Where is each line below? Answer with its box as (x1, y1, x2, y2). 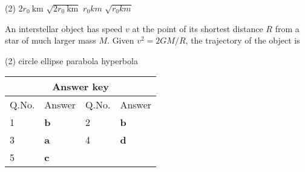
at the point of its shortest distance (132, 22, 263, 35)
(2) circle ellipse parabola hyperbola (5, 54, 138, 67)
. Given (107, 34, 134, 47)
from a (275, 22, 300, 35)
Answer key (52, 79, 109, 94)
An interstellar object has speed (5, 22, 123, 35)
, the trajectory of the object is (185, 34, 300, 47)
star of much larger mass (5, 34, 96, 47)
